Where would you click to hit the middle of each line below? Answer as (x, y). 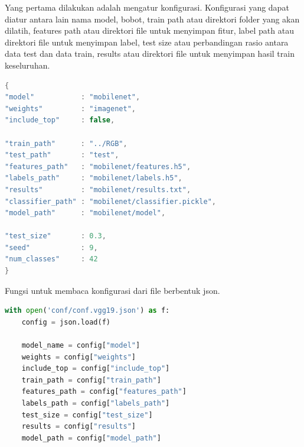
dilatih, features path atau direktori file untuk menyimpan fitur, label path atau (149, 30)
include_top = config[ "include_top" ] (96, 369)
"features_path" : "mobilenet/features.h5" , (98, 166)
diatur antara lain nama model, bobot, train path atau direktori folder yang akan (152, 19)
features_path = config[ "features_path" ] (104, 392)
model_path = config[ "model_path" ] (91, 438)
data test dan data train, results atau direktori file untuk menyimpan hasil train (150, 54)
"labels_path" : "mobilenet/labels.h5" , (94, 178)
